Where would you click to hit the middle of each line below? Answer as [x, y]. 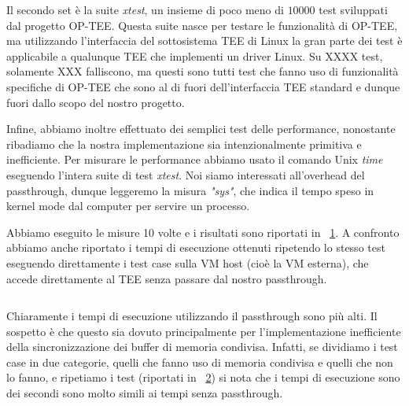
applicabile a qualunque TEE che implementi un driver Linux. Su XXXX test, [195, 55]
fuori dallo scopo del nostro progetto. [96, 102]
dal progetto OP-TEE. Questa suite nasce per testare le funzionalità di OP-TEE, [202, 25]
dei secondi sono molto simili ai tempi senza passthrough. [145, 393]
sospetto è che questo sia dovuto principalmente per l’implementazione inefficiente [204, 331]
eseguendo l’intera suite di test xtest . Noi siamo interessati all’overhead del [186, 174]
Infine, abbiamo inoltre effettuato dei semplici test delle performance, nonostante [201, 129]
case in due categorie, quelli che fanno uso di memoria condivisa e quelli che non [200, 362]
